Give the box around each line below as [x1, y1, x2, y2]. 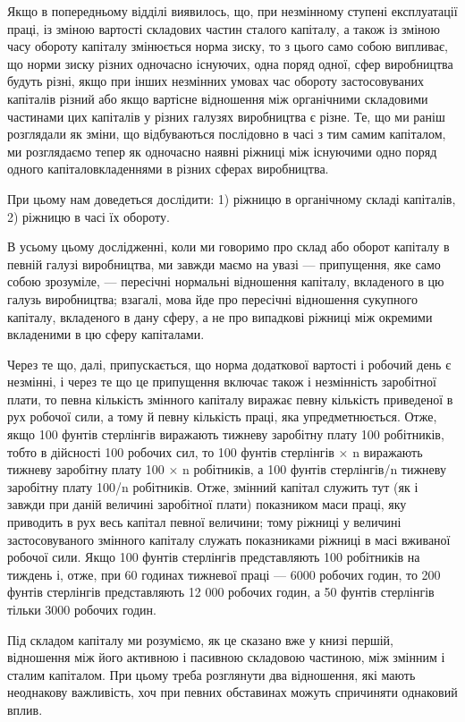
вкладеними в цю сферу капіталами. [7, 325, 205, 344]
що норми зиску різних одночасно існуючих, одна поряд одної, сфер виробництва [7, 54, 453, 72]
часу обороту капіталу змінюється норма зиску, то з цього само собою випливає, [7, 37, 448, 55]
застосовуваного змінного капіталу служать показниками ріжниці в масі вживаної [7, 530, 451, 548]
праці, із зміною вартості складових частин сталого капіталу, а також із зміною [7, 19, 440, 38]
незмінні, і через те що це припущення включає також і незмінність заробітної [7, 372, 436, 391]
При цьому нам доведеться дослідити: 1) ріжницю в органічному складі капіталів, [7, 189, 456, 208]
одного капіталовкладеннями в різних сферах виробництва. [7, 159, 329, 178]
